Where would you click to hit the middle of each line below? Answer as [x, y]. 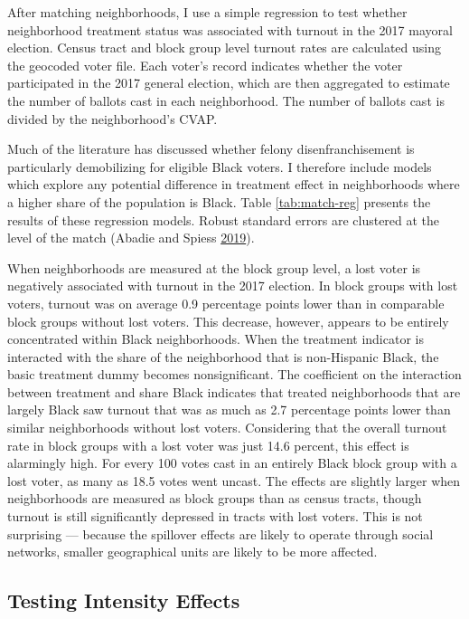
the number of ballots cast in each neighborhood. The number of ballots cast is [226, 100]
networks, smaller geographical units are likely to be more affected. [192, 552]
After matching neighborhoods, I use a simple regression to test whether [207, 12]
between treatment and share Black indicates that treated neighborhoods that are [234, 391]
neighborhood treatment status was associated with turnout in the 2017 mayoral [230, 29]
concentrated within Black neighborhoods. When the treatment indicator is [216, 339]
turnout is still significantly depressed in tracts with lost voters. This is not [215, 516]
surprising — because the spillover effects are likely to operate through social [220, 533]
